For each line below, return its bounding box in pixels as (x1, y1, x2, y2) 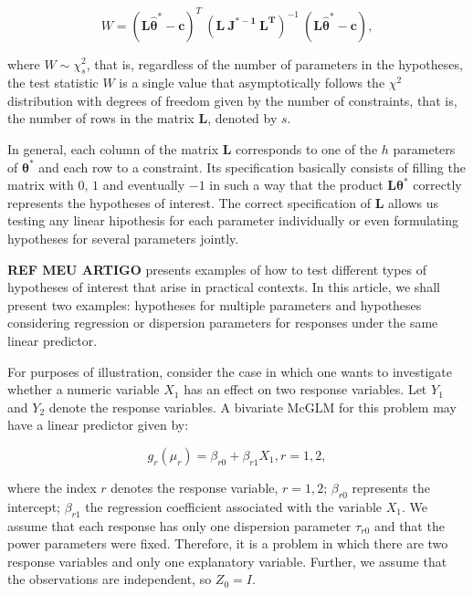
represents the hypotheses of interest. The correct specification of (7, 193, 372, 212)
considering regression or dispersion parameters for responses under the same (7, 313, 438, 332)
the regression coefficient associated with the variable (85, 496, 383, 516)
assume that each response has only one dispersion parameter (7, 516, 352, 535)
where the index (7, 477, 97, 496)
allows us (388, 193, 439, 212)
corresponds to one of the (236, 140, 378, 159)
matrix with (7, 175, 74, 194)
